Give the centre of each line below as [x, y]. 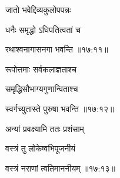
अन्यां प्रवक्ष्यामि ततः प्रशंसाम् [45, 128]
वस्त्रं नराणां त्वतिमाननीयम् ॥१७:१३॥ [61, 168]
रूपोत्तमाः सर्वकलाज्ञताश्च [41, 69]
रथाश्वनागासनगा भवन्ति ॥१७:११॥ [57, 49]
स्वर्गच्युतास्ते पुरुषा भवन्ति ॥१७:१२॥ [60, 108]
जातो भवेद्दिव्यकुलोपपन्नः [38, 9]
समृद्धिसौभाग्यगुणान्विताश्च [42, 89]
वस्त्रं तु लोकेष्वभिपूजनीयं [41, 148]
